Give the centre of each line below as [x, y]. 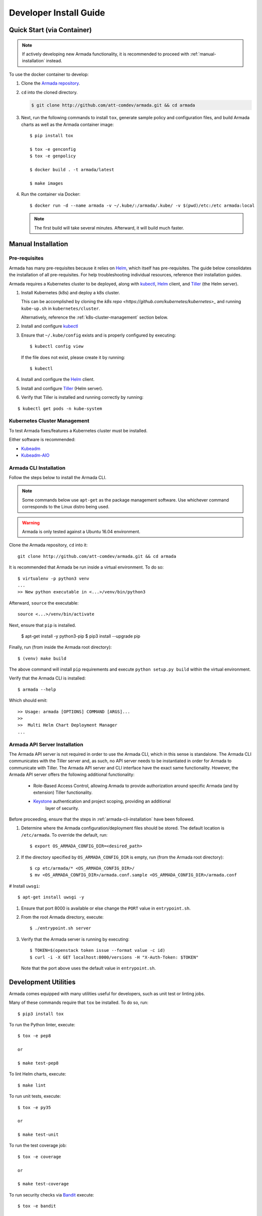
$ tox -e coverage [40, 1157]
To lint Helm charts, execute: [38, 1074]
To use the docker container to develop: [49, 74]
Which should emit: [28, 700]
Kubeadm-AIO [35, 455]
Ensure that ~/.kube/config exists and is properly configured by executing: [98, 335]
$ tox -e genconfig [53, 149]
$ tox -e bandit [37, 1206]
